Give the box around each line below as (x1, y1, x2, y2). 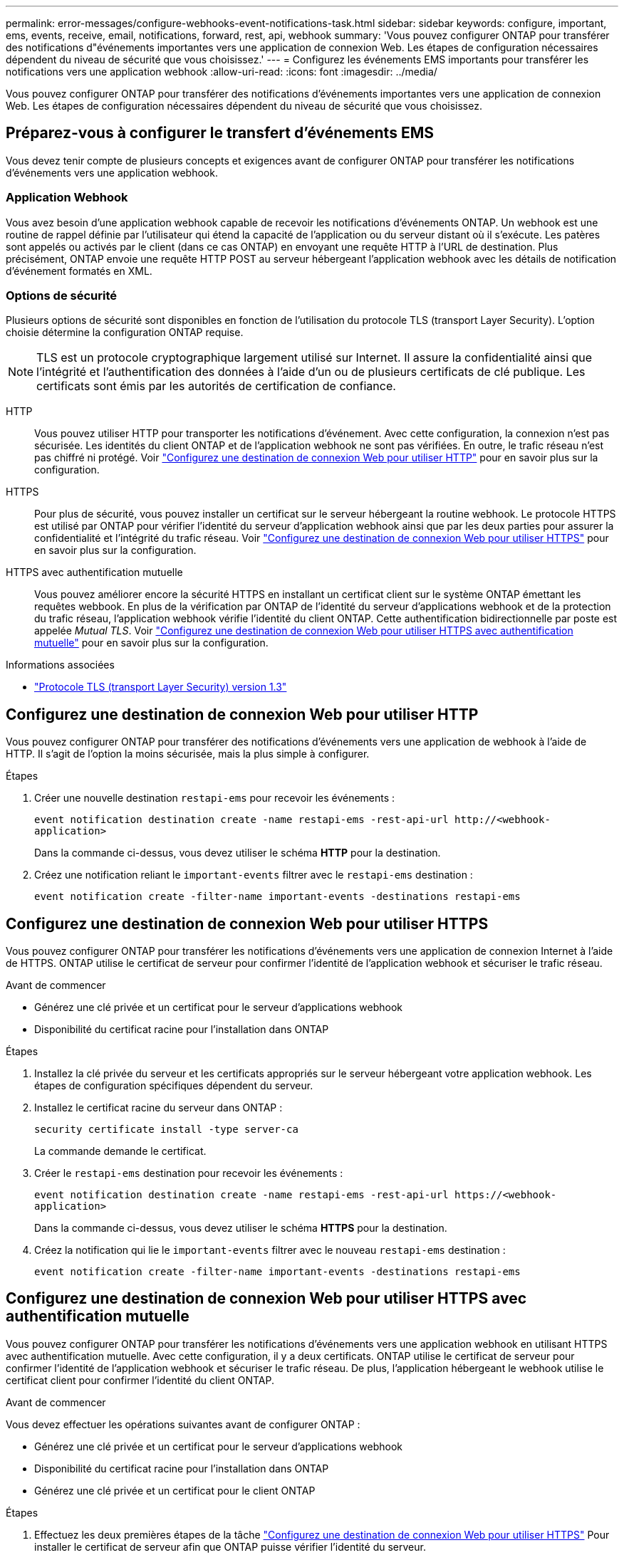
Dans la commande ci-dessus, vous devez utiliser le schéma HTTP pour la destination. (34, 847, 441, 859)
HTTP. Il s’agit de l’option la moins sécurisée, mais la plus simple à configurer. (6, 748, 370, 760)
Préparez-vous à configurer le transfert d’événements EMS (6, 124, 434, 142)
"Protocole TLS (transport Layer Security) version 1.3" (34, 681, 287, 693)
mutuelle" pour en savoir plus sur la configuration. (34, 637, 269, 649)
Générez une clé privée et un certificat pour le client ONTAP (34, 1484, 316, 1497)
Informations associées (6, 659, 115, 671)
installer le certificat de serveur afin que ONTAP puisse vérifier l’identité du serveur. (34, 1540, 426, 1553)
